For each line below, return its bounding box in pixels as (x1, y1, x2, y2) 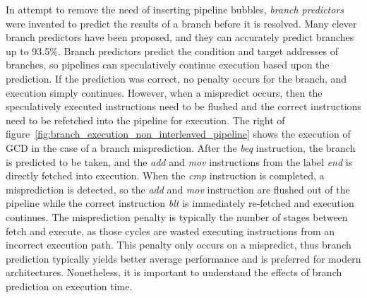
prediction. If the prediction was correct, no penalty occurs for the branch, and (6, 71, 347, 85)
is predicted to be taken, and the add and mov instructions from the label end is (6, 154, 353, 169)
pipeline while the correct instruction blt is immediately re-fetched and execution (6, 196, 354, 210)
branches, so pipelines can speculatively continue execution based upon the (6, 57, 330, 72)
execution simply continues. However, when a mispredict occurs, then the (6, 85, 323, 100)
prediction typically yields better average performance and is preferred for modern (6, 251, 361, 266)
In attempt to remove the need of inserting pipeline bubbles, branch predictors (6, 2, 344, 16)
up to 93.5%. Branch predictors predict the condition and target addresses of (6, 43, 338, 58)
